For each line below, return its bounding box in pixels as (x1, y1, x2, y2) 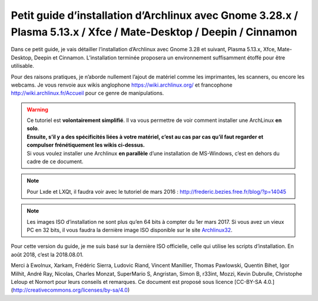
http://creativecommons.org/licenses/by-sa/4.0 (12, 286, 128, 294)
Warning (26, 106, 48, 113)
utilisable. (11, 62, 35, 70)
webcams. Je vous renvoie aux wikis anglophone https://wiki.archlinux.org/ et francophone (11, 81, 233, 88)
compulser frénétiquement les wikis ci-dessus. (26, 141, 145, 148)
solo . (26, 125, 39, 132)
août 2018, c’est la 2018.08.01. (11, 251, 84, 258)
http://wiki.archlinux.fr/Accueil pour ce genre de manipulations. (11, 90, 164, 97)
